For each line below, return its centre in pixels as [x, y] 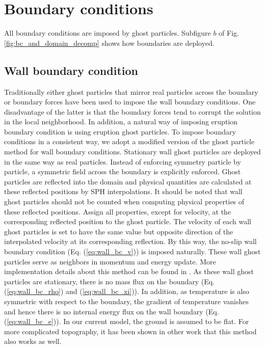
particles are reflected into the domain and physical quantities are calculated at [128, 181]
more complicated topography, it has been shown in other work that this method [130, 331]
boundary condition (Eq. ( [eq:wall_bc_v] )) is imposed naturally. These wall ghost [132, 251]
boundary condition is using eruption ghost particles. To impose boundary [120, 131]
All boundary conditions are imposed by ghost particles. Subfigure [108, 33]
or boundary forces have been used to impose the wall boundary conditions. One [130, 102]
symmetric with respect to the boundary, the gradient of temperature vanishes [127, 301]
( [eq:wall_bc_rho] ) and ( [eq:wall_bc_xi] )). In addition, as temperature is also [127, 291]
